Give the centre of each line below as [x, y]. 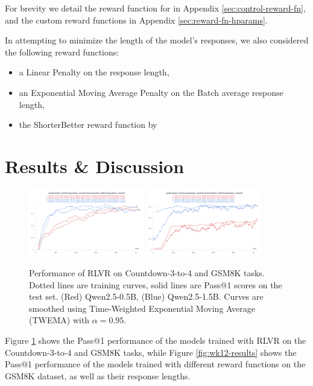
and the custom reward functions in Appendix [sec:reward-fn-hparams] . [136, 20]
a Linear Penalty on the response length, [94, 72]
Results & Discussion [95, 166]
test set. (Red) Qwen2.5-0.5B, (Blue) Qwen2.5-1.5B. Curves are [146, 296]
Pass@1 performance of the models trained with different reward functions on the [155, 364]
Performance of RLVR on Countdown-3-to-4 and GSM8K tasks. [147, 272]
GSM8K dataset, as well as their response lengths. [98, 375]
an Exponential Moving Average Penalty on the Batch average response [151, 92]
